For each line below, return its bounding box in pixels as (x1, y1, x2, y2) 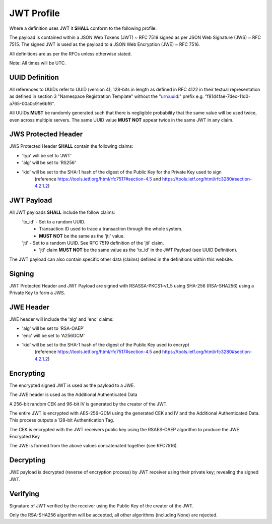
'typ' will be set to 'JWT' (22, 152, 72, 158)
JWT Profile (9, 8, 60, 19)
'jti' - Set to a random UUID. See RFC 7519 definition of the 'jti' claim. (22, 240, 164, 246)
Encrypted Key (9, 434, 40, 440)
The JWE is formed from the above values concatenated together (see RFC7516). (9, 443, 178, 449)
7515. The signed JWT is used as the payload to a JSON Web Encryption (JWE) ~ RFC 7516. (9, 41, 200, 47)
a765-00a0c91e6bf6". (9, 100, 55, 106)
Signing (9, 269, 34, 278)
